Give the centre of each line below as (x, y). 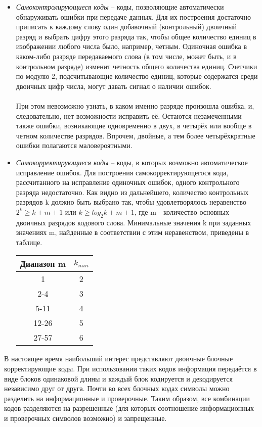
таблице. (29, 242)
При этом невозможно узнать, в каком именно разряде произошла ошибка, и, (135, 105)
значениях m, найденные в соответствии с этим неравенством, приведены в (133, 232)
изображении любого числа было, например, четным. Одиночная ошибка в (132, 46)
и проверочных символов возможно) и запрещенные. (85, 418)
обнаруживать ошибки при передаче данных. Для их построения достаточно (134, 16)
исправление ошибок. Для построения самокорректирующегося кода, (122, 172)
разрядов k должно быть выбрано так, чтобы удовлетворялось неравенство (131, 202)
